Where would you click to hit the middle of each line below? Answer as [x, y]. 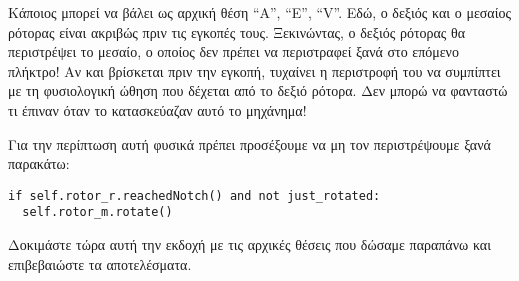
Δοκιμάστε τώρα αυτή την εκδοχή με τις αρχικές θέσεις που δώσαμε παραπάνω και [249, 244]
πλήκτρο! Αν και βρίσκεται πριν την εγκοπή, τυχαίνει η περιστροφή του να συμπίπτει [254, 70]
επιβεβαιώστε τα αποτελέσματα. [100, 263]
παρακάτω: [39, 163]
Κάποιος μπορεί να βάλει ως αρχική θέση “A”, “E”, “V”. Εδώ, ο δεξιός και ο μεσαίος [259, 12]
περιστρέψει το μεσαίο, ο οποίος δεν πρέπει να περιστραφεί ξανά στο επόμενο [233, 51]
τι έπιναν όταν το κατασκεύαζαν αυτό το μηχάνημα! [157, 109]
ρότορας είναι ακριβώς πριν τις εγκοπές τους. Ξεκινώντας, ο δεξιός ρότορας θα [237, 31]
